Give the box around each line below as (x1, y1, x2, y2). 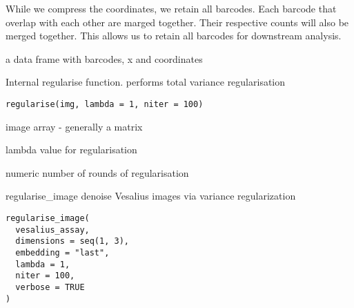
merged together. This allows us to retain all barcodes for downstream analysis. (6, 28, 342, 43)
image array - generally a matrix (6, 119, 143, 133)
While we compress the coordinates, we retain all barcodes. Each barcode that (6, 1, 337, 15)
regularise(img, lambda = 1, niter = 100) (6, 99, 204, 109)
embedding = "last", (15, 247, 110, 258)
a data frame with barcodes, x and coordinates (6, 51, 203, 66)
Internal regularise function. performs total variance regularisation (6, 75, 286, 89)
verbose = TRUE (15, 282, 85, 292)
